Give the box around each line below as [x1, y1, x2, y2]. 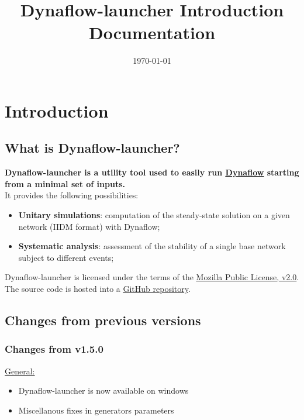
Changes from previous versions [5, 311, 201, 329]
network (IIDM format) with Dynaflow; [18, 220, 160, 232]
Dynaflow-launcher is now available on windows [18, 384, 189, 397]
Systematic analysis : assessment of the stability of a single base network [18, 240, 286, 252]
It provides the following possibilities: [5, 189, 139, 201]
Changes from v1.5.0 [5, 342, 103, 356]
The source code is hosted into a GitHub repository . [5, 283, 191, 295]
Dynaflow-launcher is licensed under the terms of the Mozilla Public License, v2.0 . [5, 271, 299, 283]
